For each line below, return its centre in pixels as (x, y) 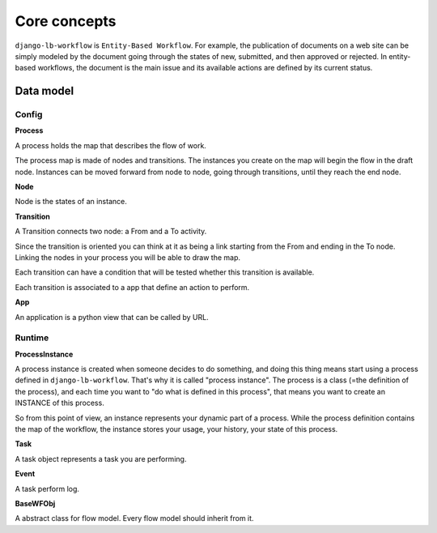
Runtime (32, 338)
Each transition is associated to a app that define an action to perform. (132, 287)
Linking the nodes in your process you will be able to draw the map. (128, 258)
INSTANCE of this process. (59, 403)
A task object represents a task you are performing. (101, 458)
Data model (45, 91)
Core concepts (66, 21)
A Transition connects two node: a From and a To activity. (111, 232)
